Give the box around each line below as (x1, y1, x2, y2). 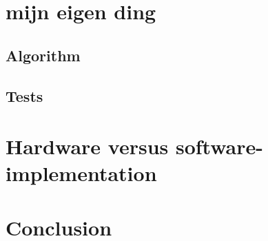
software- (175, 132, 263, 160)
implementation (6, 159, 157, 187)
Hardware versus (6, 132, 169, 160)
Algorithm (6, 44, 81, 65)
